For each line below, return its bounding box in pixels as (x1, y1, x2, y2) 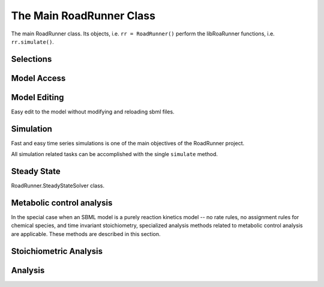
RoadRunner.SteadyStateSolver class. (11, 182, 105, 189)
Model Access (11, 73, 66, 83)
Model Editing (11, 92, 64, 102)
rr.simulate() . (11, 38, 54, 45)
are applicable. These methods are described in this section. (11, 230, 161, 237)
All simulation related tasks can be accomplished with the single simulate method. (11, 151, 218, 158)
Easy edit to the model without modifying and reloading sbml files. (11, 108, 175, 115)
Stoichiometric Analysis (11, 246, 103, 256)
